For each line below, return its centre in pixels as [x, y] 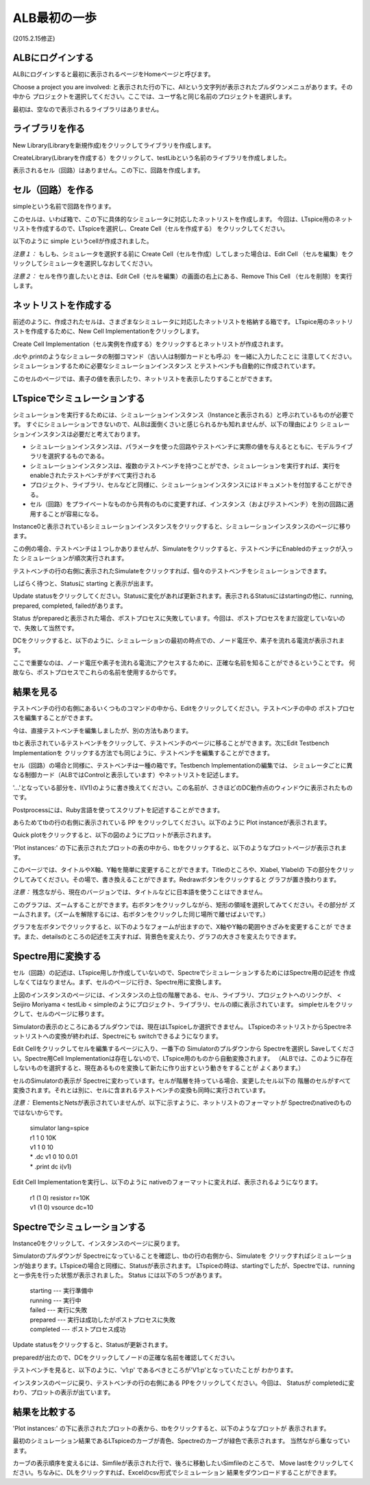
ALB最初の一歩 [55, 18]
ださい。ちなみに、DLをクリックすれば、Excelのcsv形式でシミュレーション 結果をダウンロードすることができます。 [176, 1473]
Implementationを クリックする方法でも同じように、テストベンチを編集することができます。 [143, 752]
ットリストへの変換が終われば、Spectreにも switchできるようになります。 [118, 1036]
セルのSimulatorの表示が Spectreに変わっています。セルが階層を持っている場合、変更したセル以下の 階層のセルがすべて [182, 1081]
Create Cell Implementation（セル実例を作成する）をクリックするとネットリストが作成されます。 [150, 344]
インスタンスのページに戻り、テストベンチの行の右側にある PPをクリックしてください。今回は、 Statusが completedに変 [184, 1383]
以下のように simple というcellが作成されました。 [83, 241]
